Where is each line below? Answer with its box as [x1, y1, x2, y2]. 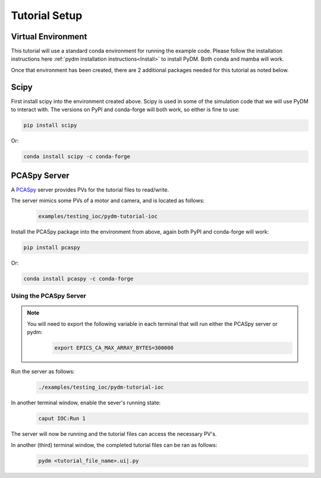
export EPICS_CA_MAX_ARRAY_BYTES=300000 [54, 345, 174, 351]
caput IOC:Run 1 [38, 415, 86, 422]
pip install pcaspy [23, 244, 80, 251]
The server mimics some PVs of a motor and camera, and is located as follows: [11, 197, 205, 204]
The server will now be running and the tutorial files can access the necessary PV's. [11, 430, 217, 438]
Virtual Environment [11, 32, 87, 42]
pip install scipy [23, 122, 77, 129]
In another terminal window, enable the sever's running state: [11, 399, 161, 407]
